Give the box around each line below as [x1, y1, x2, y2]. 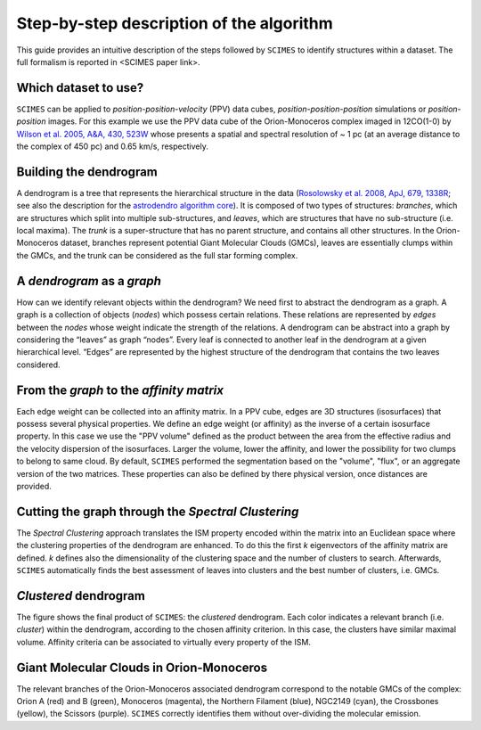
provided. [16, 480, 53, 491]
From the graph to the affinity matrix [16, 382, 224, 398]
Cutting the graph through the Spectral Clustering [16, 504, 299, 519]
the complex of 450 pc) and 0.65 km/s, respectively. [16, 141, 208, 152]
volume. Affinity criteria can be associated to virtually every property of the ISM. [16, 636, 312, 647]
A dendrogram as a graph [16, 273, 162, 289]
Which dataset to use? [16, 80, 144, 95]
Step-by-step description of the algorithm [16, 13, 333, 33]
